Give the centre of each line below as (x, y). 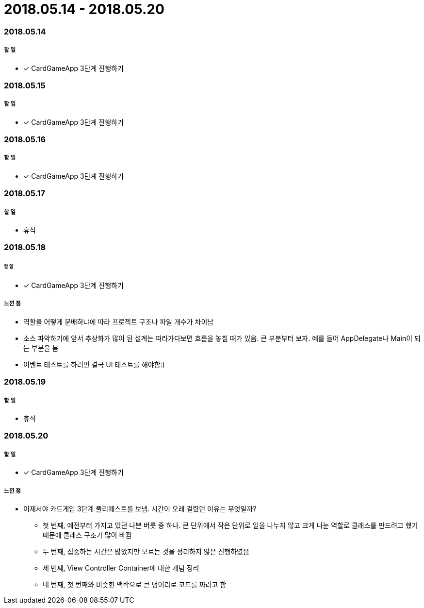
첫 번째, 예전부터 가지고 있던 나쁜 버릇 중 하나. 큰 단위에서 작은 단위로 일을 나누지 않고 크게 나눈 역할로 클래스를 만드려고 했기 (230, 525)
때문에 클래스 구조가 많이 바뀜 (87, 535)
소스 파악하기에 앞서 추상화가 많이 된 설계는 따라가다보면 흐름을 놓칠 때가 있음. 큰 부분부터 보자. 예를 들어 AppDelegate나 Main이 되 (222, 338)
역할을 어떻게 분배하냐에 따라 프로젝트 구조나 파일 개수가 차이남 (119, 321)
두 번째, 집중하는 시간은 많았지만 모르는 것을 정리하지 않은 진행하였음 (146, 551)
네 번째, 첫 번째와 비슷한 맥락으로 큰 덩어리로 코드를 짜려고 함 (135, 584)
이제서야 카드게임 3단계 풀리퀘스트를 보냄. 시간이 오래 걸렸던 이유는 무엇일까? (140, 508)
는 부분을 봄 (41, 348)
